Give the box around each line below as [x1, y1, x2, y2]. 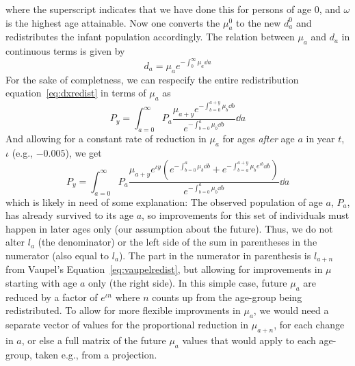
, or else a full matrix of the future [21, 333, 166, 348]
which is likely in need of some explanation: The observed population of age [5, 194, 323, 209]
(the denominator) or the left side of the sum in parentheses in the [38, 235, 317, 249]
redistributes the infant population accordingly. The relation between [5, 29, 295, 44]
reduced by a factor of [5, 289, 98, 304]
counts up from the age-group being [152, 289, 302, 304]
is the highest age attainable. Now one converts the [5, 15, 220, 29]
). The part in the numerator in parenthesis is [118, 248, 311, 263]
